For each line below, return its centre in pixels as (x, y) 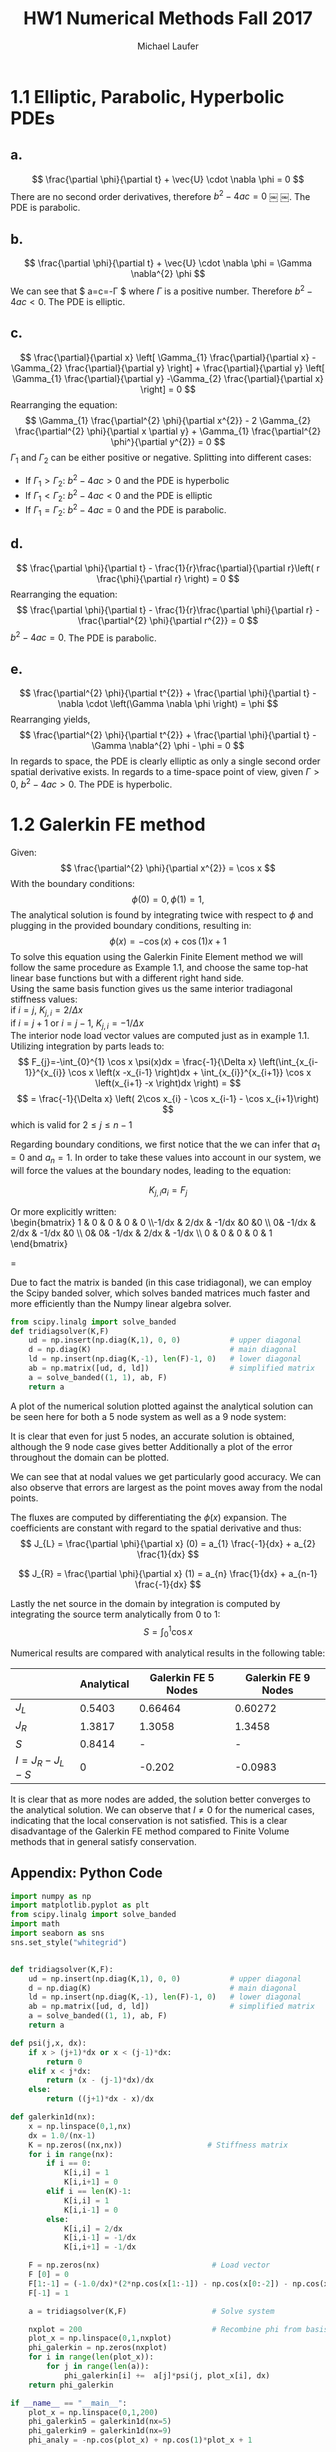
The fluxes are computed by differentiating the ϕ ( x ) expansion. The (149, 1517)
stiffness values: (44, 999)
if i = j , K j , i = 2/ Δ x (46, 1010)
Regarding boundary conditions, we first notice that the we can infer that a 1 (165, 1145)
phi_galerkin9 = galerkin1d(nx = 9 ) (100, 2431)
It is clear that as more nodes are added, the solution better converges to (160, 1799)
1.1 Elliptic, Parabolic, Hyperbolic (147, 96)
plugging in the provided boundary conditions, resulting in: (131, 925)
